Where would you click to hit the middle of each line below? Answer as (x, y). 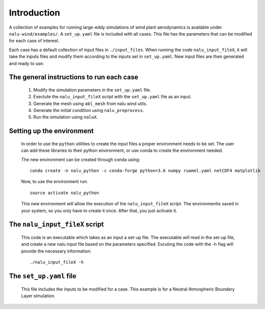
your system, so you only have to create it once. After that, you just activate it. (99, 210)
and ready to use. (26, 63)
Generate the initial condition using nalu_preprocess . (89, 110)
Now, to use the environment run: (54, 182)
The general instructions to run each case (74, 77)
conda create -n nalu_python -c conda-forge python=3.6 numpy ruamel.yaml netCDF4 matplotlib (145, 171)
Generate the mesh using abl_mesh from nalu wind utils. (90, 103)
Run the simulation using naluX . (66, 117)
